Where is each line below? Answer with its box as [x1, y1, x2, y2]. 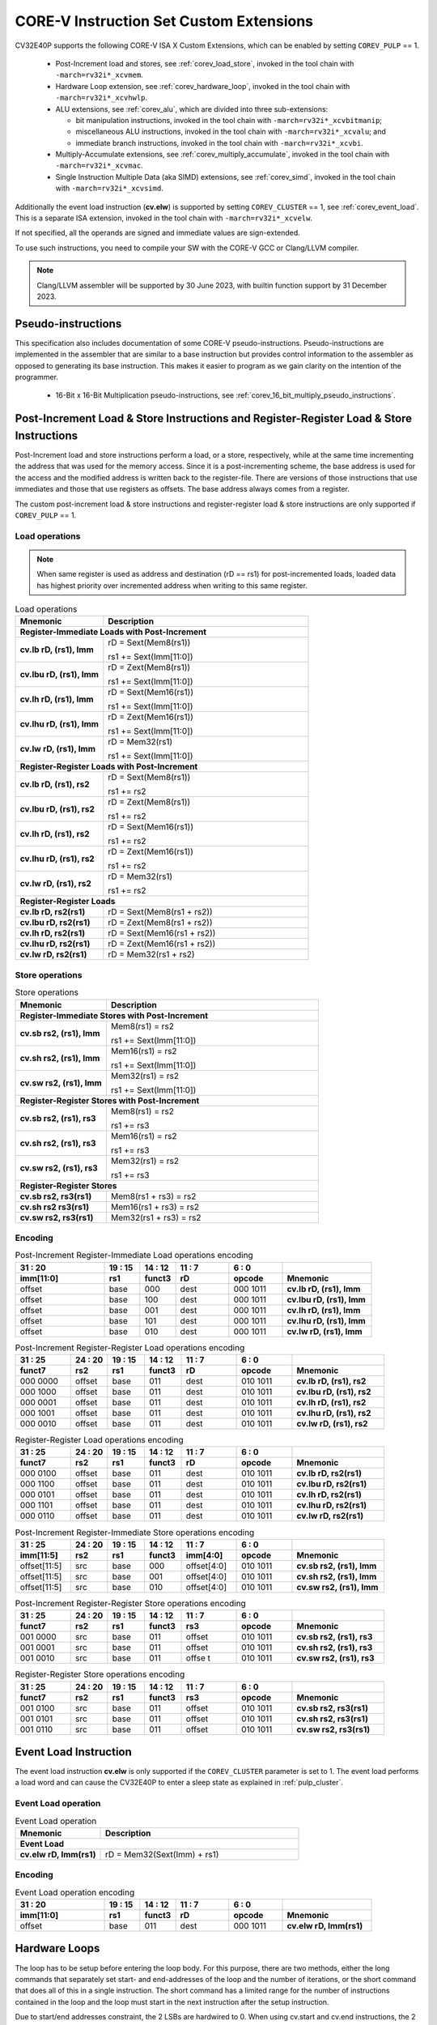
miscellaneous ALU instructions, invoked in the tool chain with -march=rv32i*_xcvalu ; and [75, 126, 386, 137]
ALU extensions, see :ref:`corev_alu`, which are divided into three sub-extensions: [55, 104, 329, 113]
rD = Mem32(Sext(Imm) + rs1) [104, 1848, 219, 1860]
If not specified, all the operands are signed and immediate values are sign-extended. [15, 228, 301, 238]
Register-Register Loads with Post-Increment [19, 761, 198, 773]
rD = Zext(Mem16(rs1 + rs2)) [108, 938, 216, 949]
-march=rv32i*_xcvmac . [55, 160, 143, 170]
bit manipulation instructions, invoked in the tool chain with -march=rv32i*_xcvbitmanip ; [75, 115, 383, 125]
